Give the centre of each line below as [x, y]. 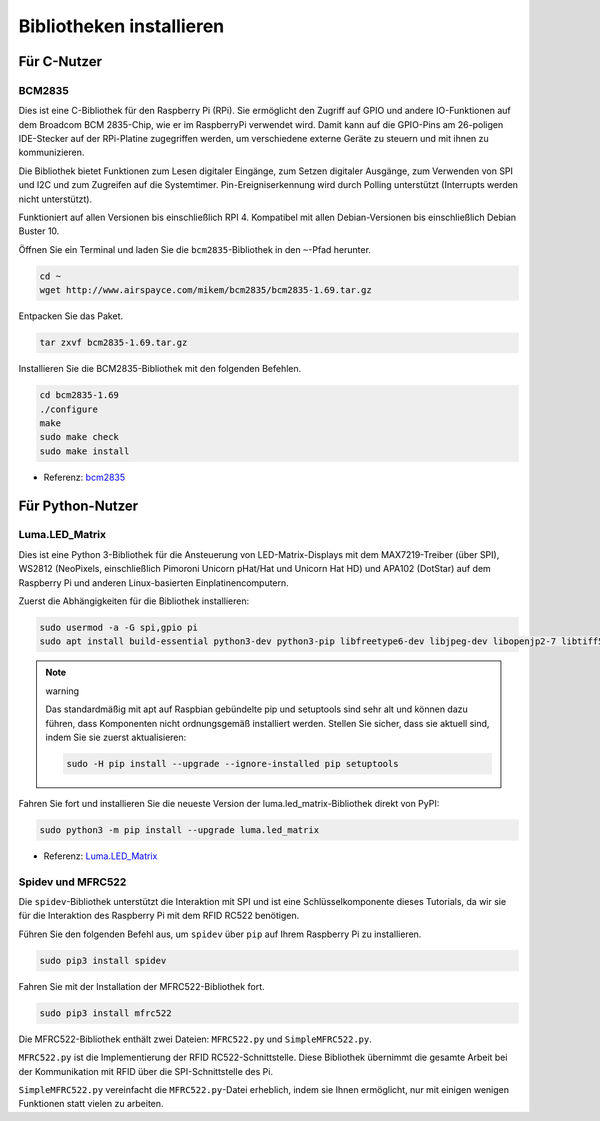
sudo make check [79, 437]
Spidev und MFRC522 [72, 882]
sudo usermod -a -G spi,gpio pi [119, 627]
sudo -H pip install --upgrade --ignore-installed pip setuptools [232, 763]
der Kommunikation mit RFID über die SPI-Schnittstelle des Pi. [146, 1071]
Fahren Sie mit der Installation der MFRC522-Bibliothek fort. [141, 986]
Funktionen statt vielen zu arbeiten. [91, 1104]
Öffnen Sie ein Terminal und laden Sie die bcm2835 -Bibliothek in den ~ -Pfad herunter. [195, 249]
